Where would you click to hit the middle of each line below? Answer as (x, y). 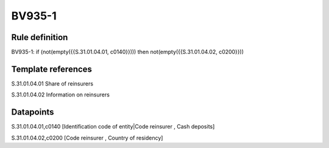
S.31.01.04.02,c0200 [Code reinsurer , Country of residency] (87, 138)
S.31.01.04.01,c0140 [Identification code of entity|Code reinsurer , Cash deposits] (113, 127)
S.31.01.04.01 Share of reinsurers (52, 83)
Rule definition (40, 37)
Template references (52, 69)
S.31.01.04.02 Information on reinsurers (60, 95)
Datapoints (33, 112)
